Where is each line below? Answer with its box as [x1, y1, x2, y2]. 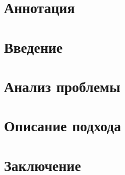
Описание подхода [4, 115, 121, 136]
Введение [4, 36, 63, 57]
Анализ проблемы [4, 75, 120, 96]
